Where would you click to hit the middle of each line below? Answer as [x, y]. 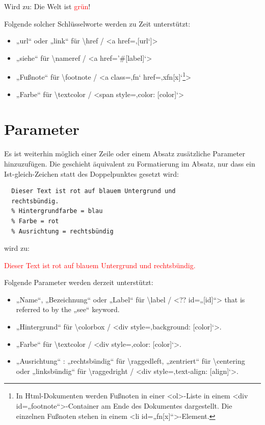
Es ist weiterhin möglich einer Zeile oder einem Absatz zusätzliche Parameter [125, 154]
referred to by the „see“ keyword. [68, 309]
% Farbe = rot [35, 221]
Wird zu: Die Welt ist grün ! [47, 6]
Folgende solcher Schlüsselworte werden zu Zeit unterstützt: [97, 23]
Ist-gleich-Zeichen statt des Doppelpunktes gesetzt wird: [91, 173]
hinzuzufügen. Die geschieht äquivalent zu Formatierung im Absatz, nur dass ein [130, 163]
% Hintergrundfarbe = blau [57, 211]
